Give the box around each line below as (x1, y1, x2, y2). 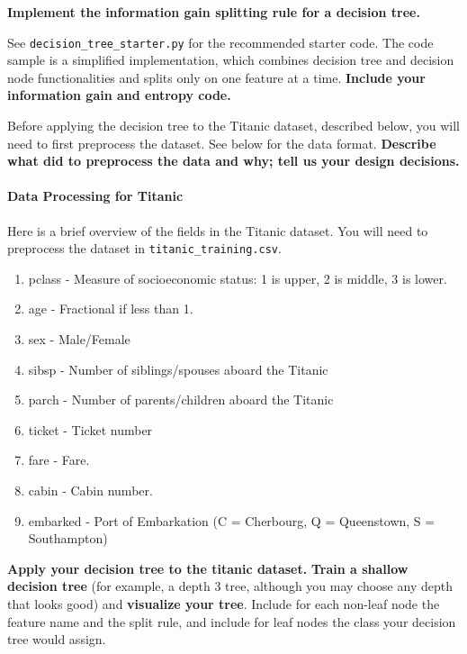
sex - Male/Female (28, 330, 130, 349)
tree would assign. (7, 630, 106, 649)
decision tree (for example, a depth (7, 577, 211, 595)
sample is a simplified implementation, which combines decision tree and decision (7, 50, 454, 69)
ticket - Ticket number (28, 420, 153, 439)
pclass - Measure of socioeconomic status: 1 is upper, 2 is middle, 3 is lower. (28, 268, 447, 287)
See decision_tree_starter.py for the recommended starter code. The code (7, 32, 434, 51)
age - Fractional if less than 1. (28, 299, 193, 318)
